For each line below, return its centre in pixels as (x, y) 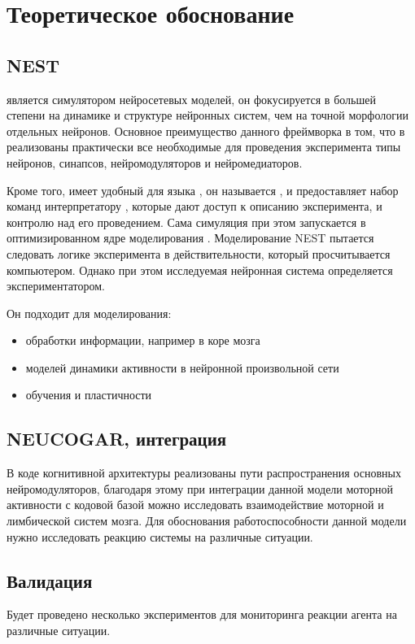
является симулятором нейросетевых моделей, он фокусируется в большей (191, 99)
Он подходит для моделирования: (89, 313)
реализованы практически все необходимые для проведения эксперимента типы (204, 147)
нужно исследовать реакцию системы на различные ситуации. (160, 536)
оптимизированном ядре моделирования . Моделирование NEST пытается (190, 238)
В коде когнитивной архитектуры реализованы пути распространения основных (204, 473)
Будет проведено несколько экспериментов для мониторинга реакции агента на (202, 614)
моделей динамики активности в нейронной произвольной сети (182, 367)
